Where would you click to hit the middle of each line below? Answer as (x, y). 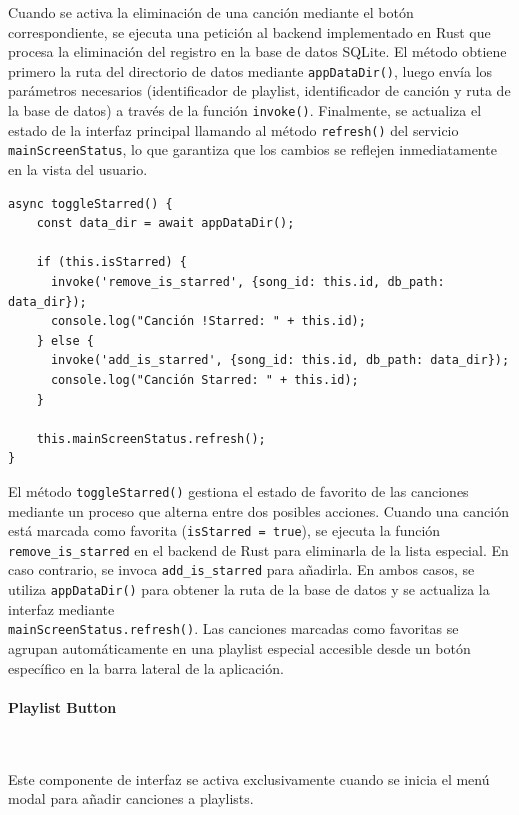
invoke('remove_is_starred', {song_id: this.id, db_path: (247, 281)
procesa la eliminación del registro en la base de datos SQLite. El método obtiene (257, 51)
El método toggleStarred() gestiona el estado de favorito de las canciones (238, 490)
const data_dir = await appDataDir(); (165, 223)
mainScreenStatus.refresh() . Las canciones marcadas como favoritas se (233, 628)
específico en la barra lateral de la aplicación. (146, 667)
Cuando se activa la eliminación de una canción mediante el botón (211, 12)
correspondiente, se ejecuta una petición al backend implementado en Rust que (249, 31)
